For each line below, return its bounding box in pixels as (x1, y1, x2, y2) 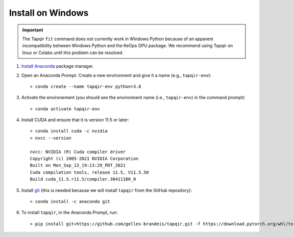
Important (22, 27, 44, 33)
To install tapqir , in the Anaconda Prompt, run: (21, 210, 118, 215)
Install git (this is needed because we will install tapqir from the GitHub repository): (21, 187, 192, 193)
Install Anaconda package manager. (21, 63, 94, 69)
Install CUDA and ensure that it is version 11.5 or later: (21, 117, 129, 123)
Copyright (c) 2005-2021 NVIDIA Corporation (30, 156, 139, 161)
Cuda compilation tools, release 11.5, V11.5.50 (30, 169, 149, 175)
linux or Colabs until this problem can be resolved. (22, 50, 123, 55)
